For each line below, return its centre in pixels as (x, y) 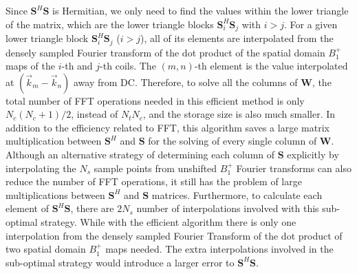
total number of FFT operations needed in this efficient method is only (155, 100)
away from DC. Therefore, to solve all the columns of (185, 82)
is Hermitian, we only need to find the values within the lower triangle (201, 10)
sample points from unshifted (155, 168)
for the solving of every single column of (232, 141)
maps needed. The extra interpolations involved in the (219, 249)
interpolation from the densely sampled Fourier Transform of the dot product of (174, 235)
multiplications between (55, 194)
